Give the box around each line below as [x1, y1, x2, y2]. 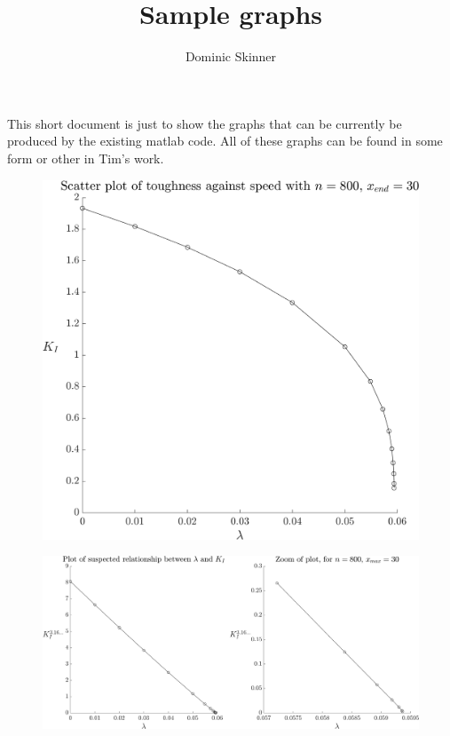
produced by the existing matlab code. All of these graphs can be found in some [7, 131, 443, 150]
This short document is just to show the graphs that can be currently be [7, 114, 402, 132]
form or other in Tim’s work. [7, 148, 164, 167]
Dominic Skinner [185, 47, 277, 66]
